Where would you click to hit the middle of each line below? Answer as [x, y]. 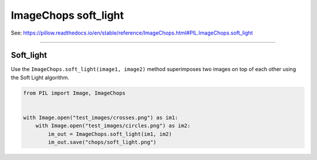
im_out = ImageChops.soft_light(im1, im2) [110, 134]
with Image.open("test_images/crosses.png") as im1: [101, 118]
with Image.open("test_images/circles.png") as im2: [113, 126]
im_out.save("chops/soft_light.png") [102, 142]
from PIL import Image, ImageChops [74, 93]
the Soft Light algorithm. [40, 77]
